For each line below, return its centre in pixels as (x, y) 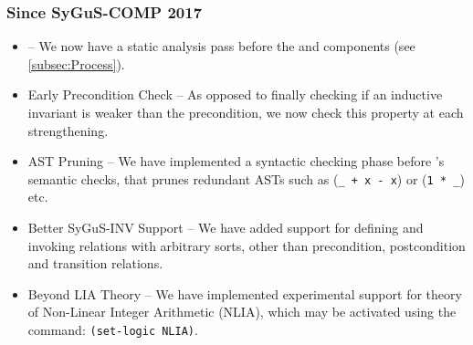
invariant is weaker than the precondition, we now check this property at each (246, 112)
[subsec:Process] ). (76, 63)
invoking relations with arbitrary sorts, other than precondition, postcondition (247, 245)
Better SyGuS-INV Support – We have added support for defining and (226, 228)
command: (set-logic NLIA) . (113, 329)
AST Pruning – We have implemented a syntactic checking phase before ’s (236, 161)
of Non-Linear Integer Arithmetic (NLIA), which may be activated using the (242, 312)
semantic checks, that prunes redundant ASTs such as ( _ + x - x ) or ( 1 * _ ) (246, 178)
